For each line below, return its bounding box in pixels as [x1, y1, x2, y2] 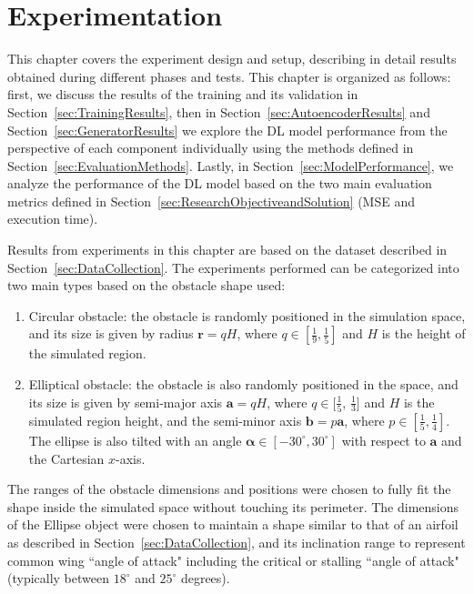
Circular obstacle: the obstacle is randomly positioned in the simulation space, [28, 306, 466, 325]
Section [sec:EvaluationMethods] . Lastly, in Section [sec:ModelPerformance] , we [7, 156, 454, 175]
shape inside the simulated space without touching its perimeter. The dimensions [7, 497, 459, 516]
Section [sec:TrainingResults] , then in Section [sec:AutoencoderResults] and [7, 102, 430, 121]
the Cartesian [28, 448, 105, 468]
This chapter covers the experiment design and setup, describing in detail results [7, 49, 457, 68]
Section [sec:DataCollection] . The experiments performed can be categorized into [7, 257, 459, 277]
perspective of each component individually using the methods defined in [7, 138, 414, 157]
